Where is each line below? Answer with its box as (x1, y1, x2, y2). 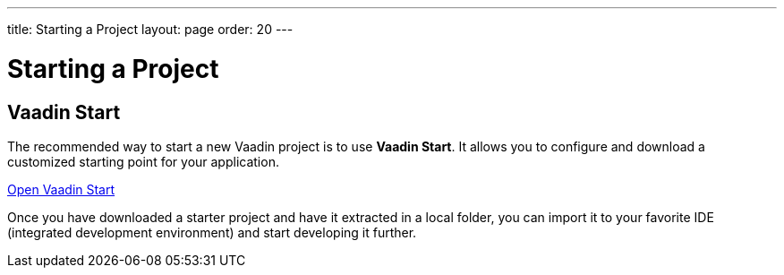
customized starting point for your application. (7, 153, 279, 169)
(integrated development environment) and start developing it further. (7, 224, 417, 240)
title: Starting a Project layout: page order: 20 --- (7, 21, 294, 37)
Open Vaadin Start (7, 181, 115, 197)
